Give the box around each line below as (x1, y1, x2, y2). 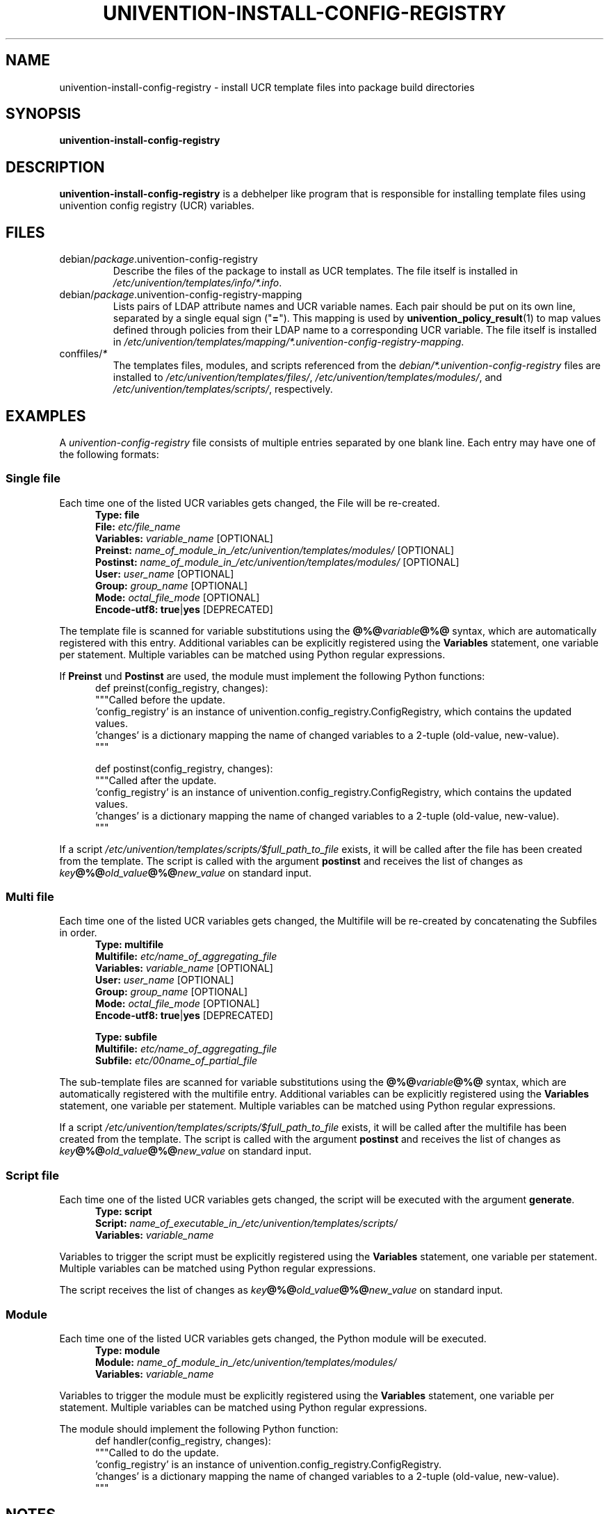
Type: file (95, 508, 140, 521)
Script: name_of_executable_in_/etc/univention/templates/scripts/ (95, 1217, 398, 1230)
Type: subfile (95, 1031, 158, 1043)
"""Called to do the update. (95, 1446, 219, 1458)
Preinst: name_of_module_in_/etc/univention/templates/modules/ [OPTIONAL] (95, 544, 454, 556)
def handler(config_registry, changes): (95, 1434, 271, 1447)
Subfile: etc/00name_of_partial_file (95, 1055, 258, 1067)
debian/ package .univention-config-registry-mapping (59, 288, 302, 301)
